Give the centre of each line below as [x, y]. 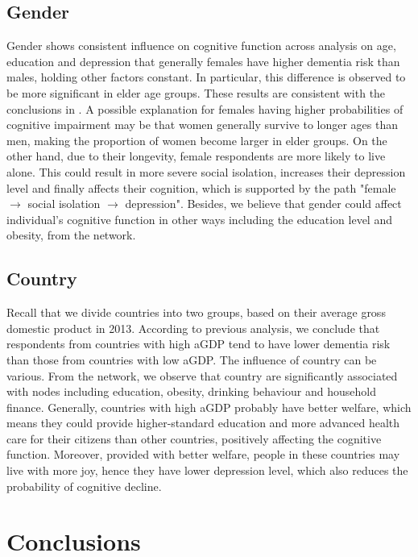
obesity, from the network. [71, 235]
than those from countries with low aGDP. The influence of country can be [192, 359]
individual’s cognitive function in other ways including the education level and [199, 219]
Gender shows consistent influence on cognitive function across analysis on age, [201, 46]
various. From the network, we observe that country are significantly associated [202, 375]
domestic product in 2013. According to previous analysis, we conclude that [193, 328]
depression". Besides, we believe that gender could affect [263, 204]
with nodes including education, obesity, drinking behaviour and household [191, 391]
